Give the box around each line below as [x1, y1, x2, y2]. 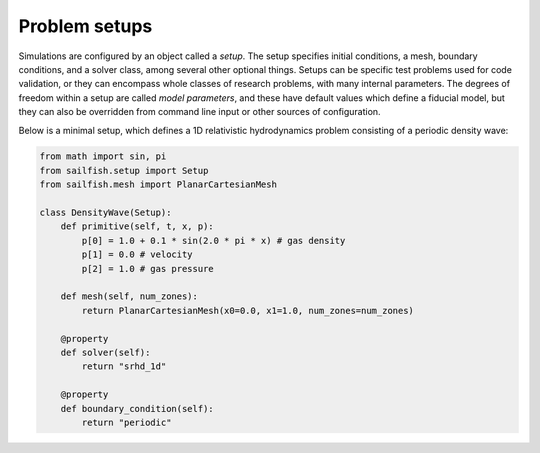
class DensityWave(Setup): [39, 207, 172, 219]
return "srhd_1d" [81, 361, 167, 372]
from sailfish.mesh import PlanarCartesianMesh [39, 179, 277, 190]
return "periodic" [81, 416, 172, 428]
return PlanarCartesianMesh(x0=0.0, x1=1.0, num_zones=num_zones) [81, 305, 415, 316]
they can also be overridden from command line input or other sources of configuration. [18, 106, 381, 118]
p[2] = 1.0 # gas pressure [81, 263, 214, 274]
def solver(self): [60, 346, 151, 358]
